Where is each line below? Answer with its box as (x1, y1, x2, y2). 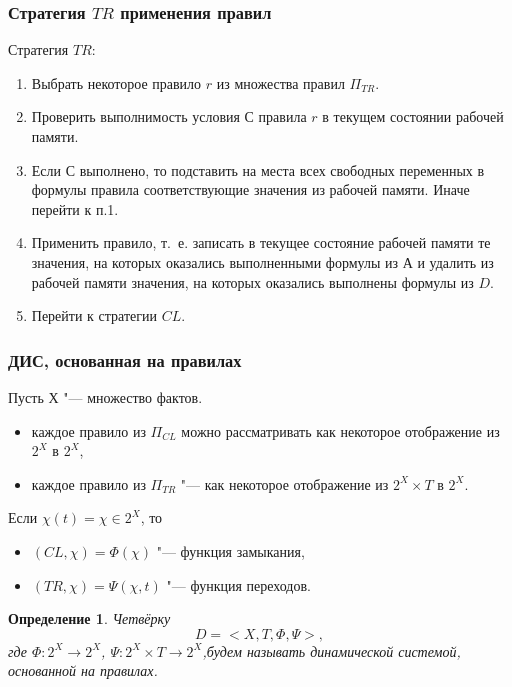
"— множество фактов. (63, 386, 203, 407)
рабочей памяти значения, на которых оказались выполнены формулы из (31, 271, 474, 292)
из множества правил (216, 72, 345, 93)
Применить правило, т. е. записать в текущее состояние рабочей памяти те (31, 232, 491, 253)
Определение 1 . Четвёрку (8, 608, 171, 629)
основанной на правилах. (8, 660, 158, 681)
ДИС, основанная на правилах (8, 347, 242, 372)
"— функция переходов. (166, 574, 311, 595)
